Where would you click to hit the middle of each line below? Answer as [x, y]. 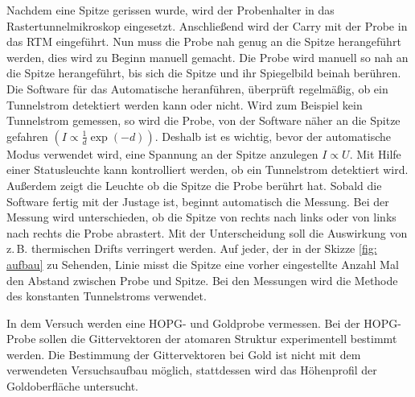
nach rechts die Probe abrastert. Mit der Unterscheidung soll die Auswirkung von [207, 232]
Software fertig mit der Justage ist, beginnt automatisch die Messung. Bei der [198, 201]
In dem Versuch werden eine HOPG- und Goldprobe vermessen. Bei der [183, 323]
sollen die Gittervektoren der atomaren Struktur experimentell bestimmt [218, 339]
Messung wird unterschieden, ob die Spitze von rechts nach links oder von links [201, 217]
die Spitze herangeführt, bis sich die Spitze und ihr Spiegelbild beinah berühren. [204, 73]
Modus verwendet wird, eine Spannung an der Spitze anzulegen [162, 153]
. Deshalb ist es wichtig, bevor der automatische [273, 136]
